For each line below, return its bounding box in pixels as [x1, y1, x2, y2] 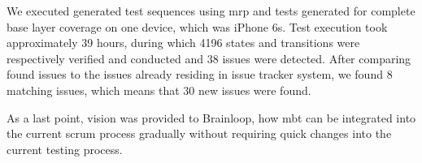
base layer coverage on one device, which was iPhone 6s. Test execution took [7, 18, 388, 35]
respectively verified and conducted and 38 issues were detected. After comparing [7, 49, 411, 66]
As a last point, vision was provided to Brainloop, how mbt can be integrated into [7, 109, 416, 126]
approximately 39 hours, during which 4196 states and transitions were [7, 34, 360, 51]
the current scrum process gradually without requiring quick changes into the [7, 125, 392, 142]
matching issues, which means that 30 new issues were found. [7, 81, 311, 98]
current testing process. [7, 140, 123, 157]
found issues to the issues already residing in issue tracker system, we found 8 [7, 66, 393, 83]
